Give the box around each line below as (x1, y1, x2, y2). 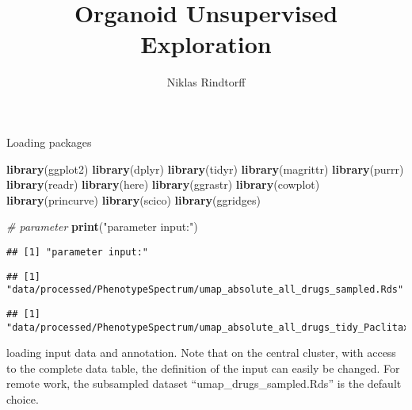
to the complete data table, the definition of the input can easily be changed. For (6, 359, 400, 376)
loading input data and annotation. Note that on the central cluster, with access (6, 344, 396, 361)
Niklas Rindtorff (166, 74, 246, 90)
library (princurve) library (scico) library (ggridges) (6, 191, 261, 208)
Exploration (140, 28, 272, 60)
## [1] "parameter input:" (6, 246, 148, 258)
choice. (6, 390, 39, 407)
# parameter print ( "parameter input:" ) (6, 218, 198, 235)
